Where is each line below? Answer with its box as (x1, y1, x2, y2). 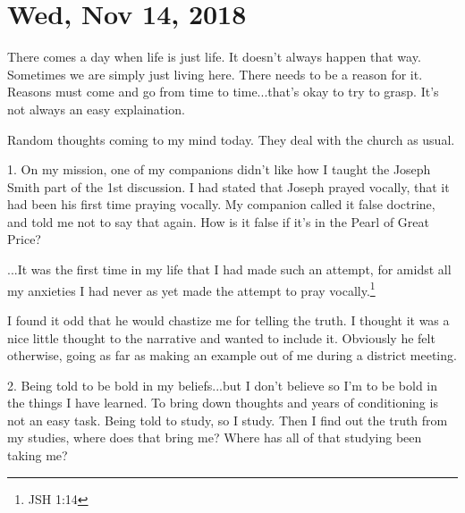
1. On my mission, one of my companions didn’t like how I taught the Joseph (7, 160, 431, 179)
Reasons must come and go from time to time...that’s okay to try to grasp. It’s (7, 82, 439, 101)
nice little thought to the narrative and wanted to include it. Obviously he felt (7, 328, 435, 347)
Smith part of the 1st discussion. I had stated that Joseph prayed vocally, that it (7, 177, 450, 196)
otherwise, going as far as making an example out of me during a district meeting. (7, 346, 457, 365)
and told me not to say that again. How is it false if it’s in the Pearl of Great (7, 212, 429, 231)
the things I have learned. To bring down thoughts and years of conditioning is (7, 393, 438, 412)
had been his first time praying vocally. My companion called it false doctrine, (7, 195, 435, 214)
